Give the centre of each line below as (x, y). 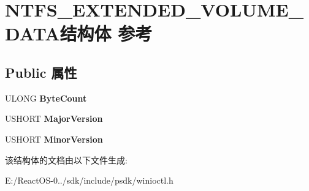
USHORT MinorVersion (54, 139)
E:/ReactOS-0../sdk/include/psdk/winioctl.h (89, 180)
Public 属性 (41, 72)
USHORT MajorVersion (54, 118)
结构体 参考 (106, 33)
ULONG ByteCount (46, 98)
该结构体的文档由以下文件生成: (66, 159)
